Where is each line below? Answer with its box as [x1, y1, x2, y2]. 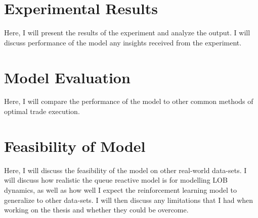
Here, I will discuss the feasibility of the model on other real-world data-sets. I [4, 165, 247, 175]
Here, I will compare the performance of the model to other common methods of [4, 96, 253, 106]
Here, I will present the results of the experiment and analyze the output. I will [4, 27, 250, 38]
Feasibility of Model [4, 135, 146, 156]
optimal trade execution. [4, 106, 80, 117]
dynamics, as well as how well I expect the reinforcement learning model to [4, 184, 237, 195]
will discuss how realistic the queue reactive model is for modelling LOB [4, 175, 228, 185]
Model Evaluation [4, 67, 131, 87]
